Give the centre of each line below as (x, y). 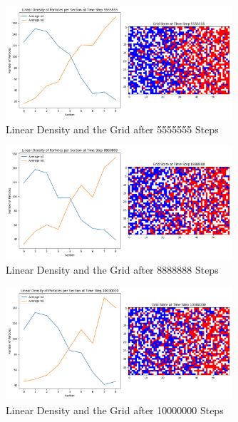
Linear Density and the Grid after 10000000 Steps (115, 410)
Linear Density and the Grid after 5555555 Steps (112, 129)
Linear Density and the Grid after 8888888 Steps (112, 269)
